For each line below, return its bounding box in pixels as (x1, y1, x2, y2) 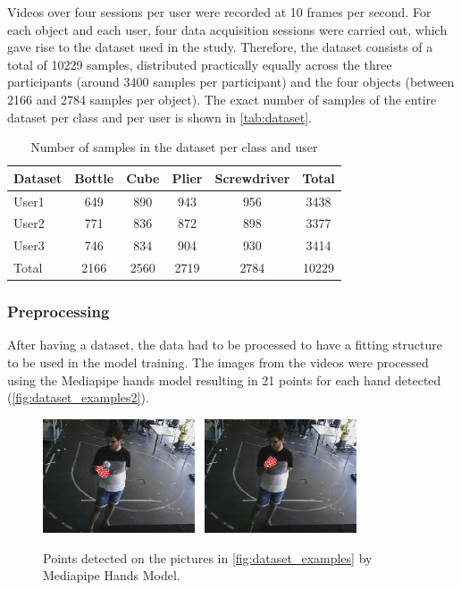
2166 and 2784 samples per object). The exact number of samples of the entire (7, 89, 437, 108)
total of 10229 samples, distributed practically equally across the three (7, 55, 392, 73)
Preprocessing (7, 300, 110, 323)
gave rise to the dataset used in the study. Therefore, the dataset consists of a (7, 38, 433, 56)
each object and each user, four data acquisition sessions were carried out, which (7, 20, 448, 38)
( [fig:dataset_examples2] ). (7, 388, 149, 407)
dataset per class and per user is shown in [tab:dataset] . (7, 107, 312, 126)
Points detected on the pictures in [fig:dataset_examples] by (43, 548, 373, 567)
